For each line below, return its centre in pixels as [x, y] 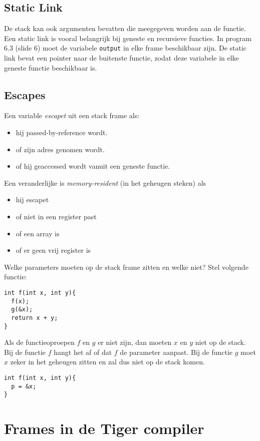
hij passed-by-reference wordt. [62, 132]
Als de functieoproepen [39, 342]
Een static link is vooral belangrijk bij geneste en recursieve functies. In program [128, 38]
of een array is [38, 233]
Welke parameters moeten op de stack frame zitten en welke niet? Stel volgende [126, 267]
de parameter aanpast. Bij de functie [176, 352]
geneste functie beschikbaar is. [51, 67]
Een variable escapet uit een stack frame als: [72, 115]
